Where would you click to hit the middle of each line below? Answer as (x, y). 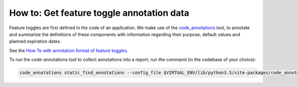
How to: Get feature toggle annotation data (99, 13)
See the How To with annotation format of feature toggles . (69, 50)
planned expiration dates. (35, 42)
